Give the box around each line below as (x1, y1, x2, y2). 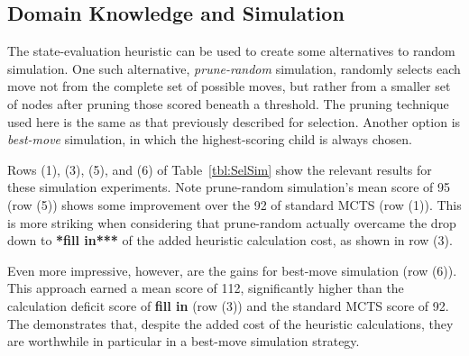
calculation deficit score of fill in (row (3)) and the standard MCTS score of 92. (7, 296, 449, 315)
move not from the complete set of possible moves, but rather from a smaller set (7, 77, 451, 96)
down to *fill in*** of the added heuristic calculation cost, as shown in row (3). (7, 231, 453, 250)
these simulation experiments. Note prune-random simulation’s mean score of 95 (7, 178, 450, 196)
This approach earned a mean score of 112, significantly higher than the (7, 278, 404, 297)
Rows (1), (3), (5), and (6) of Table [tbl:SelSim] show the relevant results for (7, 160, 432, 178)
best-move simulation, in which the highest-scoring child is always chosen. (7, 130, 412, 149)
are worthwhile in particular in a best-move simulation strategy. (7, 332, 360, 351)
